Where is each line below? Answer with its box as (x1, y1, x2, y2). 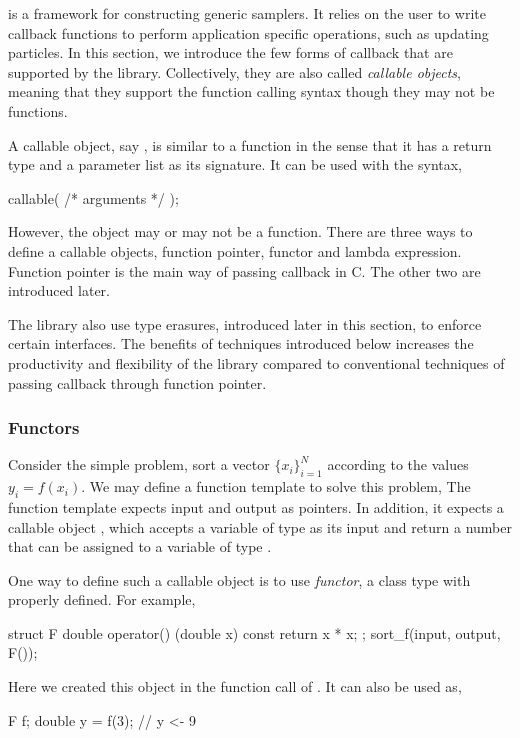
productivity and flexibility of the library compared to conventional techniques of (8, 352, 505, 373)
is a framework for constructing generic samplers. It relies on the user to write (8, 3, 486, 23)
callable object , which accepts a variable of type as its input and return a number (8, 516, 512, 537)
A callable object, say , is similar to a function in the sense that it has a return (8, 134, 492, 155)
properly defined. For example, (8, 589, 196, 610)
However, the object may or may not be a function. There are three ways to (8, 221, 473, 242)
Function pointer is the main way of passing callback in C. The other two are (8, 260, 481, 281)
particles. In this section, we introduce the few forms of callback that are (8, 42, 453, 63)
